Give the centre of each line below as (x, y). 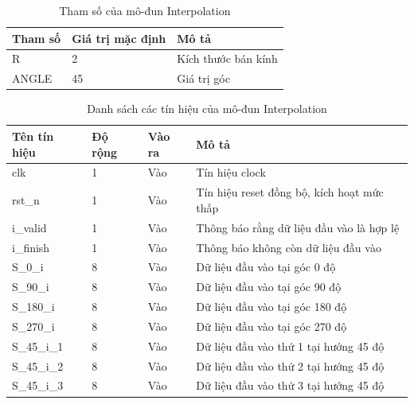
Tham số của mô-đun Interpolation (145, 10)
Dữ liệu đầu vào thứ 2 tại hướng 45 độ (290, 365)
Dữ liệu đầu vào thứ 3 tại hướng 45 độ (290, 385)
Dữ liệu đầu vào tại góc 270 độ (271, 326)
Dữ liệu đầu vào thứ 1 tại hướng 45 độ (290, 346)
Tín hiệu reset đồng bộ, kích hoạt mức (290, 192)
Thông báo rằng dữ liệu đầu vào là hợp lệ (298, 227)
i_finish (31, 247)
